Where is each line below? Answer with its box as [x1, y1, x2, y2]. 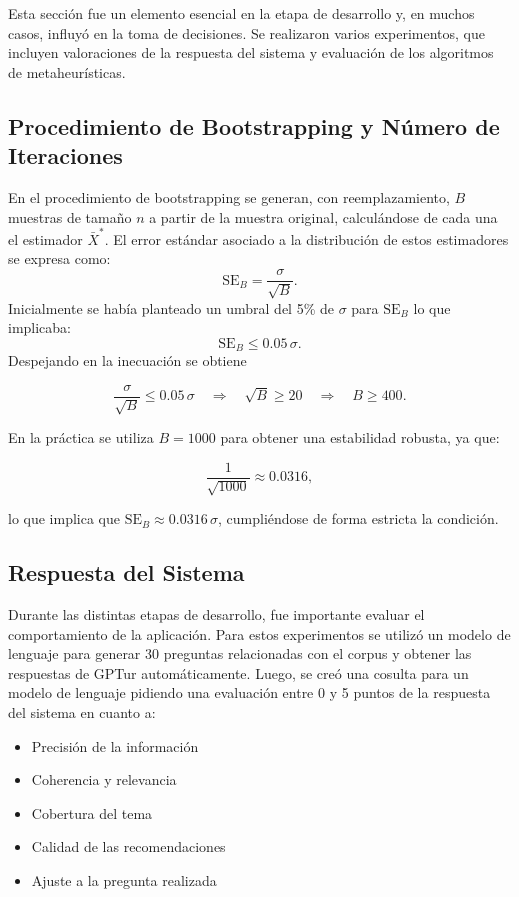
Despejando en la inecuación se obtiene [8, 350, 247, 371]
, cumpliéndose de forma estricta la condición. [218, 508, 499, 529]
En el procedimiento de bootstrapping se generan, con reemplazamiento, [8, 186, 450, 207]
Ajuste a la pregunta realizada [31, 869, 217, 890]
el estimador [8, 228, 83, 249]
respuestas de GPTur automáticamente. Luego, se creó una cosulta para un [8, 662, 469, 683]
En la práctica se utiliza [8, 427, 154, 448]
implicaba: [8, 317, 72, 338]
